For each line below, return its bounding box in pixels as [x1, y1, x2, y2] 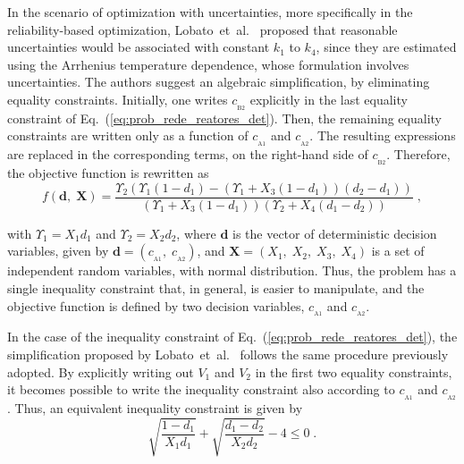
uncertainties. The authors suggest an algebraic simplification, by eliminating [7, 72, 430, 91]
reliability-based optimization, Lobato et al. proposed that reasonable [7, 20, 398, 38]
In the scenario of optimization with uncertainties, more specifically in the [7, 3, 413, 21]
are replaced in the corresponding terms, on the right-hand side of [7, 145, 368, 164]
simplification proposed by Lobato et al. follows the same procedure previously [7, 345, 449, 364]
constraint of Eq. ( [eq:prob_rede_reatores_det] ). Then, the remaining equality [7, 108, 442, 127]
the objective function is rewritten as [7, 164, 209, 182]
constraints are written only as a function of [7, 126, 249, 145]
